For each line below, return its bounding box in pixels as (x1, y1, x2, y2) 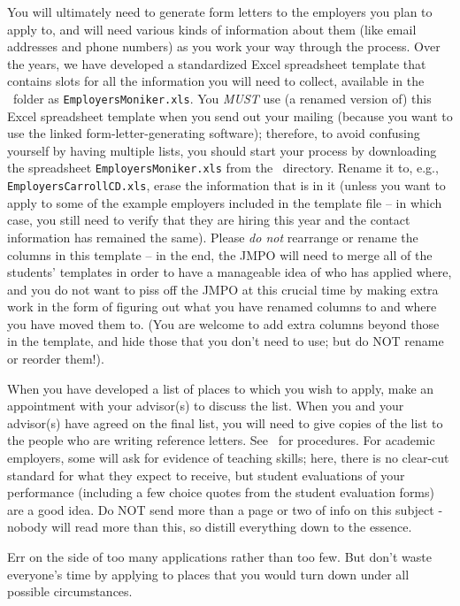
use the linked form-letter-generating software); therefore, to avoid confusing (7, 124, 420, 142)
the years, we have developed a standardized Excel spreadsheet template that (7, 54, 426, 73)
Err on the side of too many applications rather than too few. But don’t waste (7, 548, 432, 565)
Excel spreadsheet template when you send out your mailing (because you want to (7, 106, 453, 125)
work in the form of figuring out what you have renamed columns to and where (7, 297, 437, 316)
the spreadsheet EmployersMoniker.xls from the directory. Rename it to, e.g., (7, 158, 439, 177)
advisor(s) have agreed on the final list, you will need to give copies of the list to (7, 413, 443, 432)
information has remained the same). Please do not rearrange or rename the (7, 227, 418, 246)
